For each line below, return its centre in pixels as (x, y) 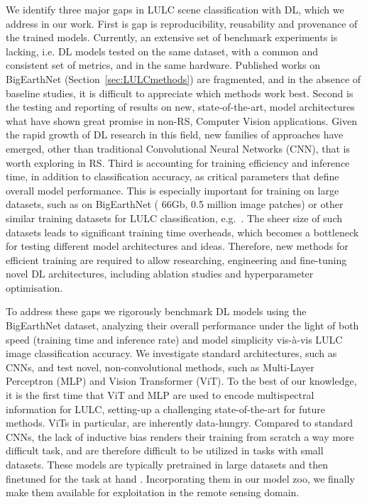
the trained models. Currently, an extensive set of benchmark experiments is (172, 37)
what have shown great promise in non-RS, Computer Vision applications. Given (182, 120)
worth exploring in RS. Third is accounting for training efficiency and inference (178, 162)
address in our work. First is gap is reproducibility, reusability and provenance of (182, 23)
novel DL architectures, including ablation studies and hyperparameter (160, 274)
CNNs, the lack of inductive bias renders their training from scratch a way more (180, 436)
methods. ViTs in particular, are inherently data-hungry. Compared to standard (180, 423)
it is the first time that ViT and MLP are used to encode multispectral (160, 395)
